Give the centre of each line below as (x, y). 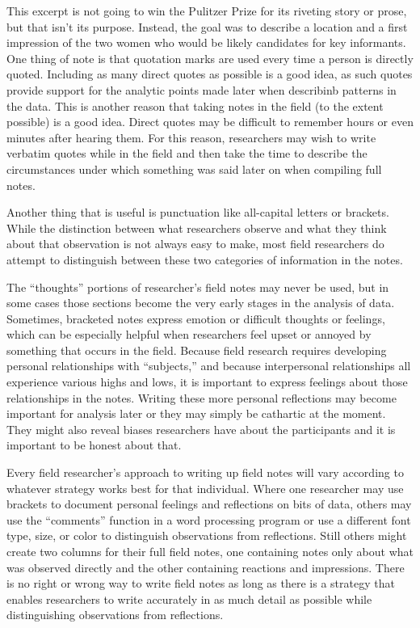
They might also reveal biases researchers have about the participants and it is (201, 429)
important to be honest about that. (94, 445)
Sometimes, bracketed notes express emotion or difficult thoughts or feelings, (196, 318)
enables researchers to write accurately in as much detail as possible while (189, 598)
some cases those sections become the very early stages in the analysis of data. (201, 303)
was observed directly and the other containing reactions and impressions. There (206, 567)
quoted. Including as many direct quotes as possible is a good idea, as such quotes (210, 74)
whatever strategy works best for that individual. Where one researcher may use (205, 488)
